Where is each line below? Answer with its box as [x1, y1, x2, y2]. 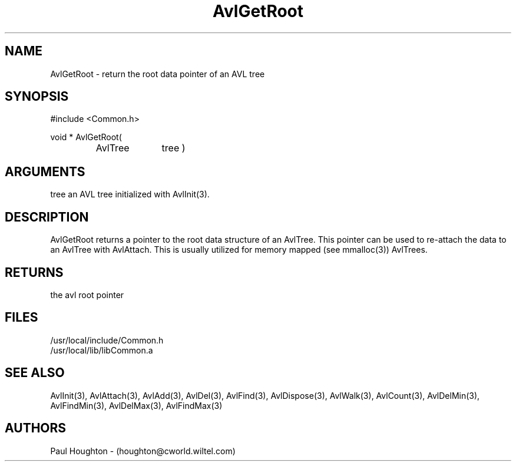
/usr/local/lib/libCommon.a [50, 345, 153, 355]
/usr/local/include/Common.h [50, 335, 164, 345]
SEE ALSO [5, 365, 65, 381]
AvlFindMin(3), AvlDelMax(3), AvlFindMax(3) [50, 400, 223, 411]
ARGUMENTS [5, 164, 85, 179]
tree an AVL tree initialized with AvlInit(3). [50, 189, 210, 200]
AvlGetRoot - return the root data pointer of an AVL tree [50, 68, 265, 79]
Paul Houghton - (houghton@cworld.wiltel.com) [50, 445, 236, 456]
